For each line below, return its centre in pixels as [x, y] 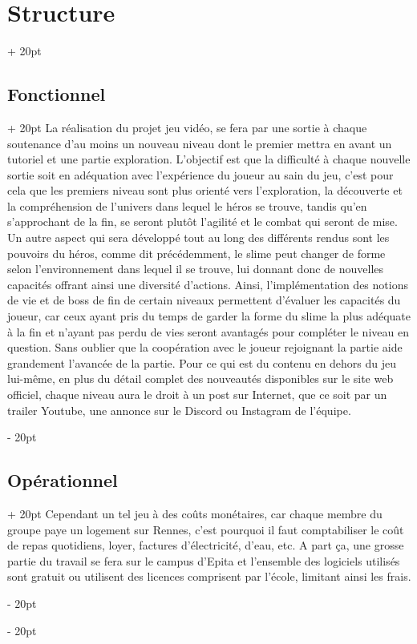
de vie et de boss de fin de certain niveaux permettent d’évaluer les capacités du [204, 300]
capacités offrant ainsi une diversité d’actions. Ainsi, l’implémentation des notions [208, 284]
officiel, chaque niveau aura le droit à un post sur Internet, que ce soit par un [197, 394]
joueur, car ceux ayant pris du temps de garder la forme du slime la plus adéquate [209, 316]
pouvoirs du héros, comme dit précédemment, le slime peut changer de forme [196, 253]
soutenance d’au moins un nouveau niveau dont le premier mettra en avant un [200, 143]
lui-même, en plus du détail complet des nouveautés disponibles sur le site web [200, 378]
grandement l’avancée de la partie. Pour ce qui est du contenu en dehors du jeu [202, 362]
